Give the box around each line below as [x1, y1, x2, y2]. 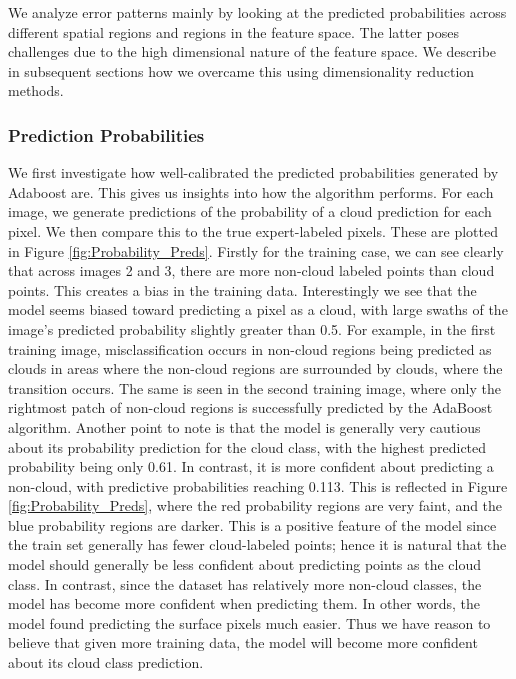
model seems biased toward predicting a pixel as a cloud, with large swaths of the [8, 299, 508, 320]
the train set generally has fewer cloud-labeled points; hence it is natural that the [8, 534, 507, 555]
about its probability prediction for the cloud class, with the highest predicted [8, 436, 487, 457]
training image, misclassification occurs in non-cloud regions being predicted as [8, 338, 492, 359]
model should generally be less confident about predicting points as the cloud [8, 554, 481, 575]
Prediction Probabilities [8, 122, 205, 147]
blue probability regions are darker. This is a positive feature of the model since [8, 514, 497, 535]
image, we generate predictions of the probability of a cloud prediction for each [8, 201, 492, 222]
